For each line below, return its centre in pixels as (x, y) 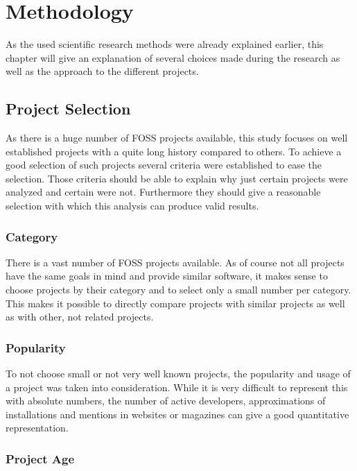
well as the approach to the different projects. (102, 71)
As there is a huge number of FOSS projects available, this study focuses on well (177, 138)
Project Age (40, 458)
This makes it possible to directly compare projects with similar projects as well (175, 303)
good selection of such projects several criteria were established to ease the (164, 165)
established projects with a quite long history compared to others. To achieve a (174, 151)
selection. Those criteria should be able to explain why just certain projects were (177, 178)
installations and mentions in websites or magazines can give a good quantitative (177, 414)
